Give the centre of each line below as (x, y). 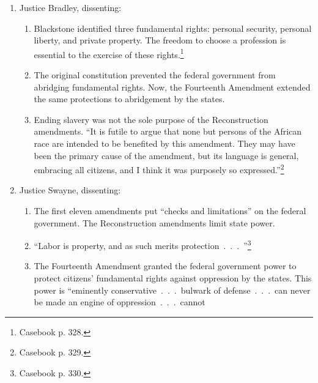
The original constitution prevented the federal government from (155, 75)
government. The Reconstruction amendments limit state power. (154, 222)
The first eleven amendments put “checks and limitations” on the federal (170, 211)
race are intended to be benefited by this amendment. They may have (165, 143)
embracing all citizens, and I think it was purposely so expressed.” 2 (159, 169)
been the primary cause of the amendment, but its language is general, (166, 155)
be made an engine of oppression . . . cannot (120, 302)
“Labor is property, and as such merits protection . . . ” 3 (142, 244)
